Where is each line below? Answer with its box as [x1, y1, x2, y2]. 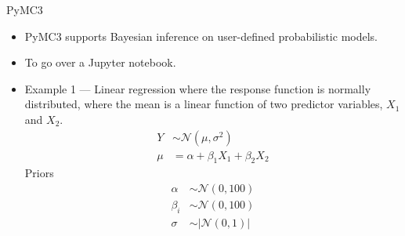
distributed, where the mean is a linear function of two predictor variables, [24, 96, 383, 112]
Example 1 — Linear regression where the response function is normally [24, 80, 371, 96]
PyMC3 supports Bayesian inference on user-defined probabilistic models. [24, 27, 378, 44]
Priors [24, 165, 54, 181]
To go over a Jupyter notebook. [24, 54, 176, 71]
